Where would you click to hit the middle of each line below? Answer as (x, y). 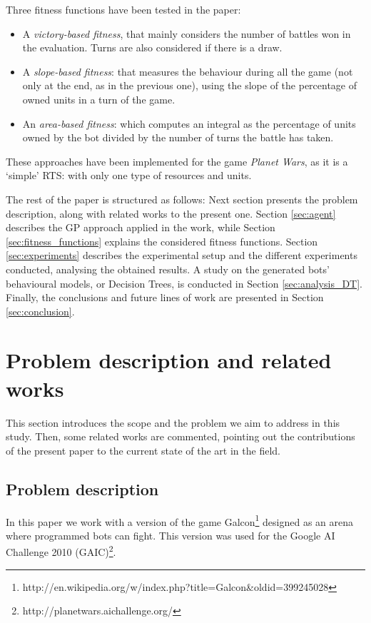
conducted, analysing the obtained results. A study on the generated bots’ (168, 269)
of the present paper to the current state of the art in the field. (143, 450)
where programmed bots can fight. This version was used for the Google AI (171, 535)
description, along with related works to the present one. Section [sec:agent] (171, 213)
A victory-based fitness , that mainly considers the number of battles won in (187, 33)
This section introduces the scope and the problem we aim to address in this (173, 422)
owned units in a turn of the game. (99, 99)
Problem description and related (169, 360)
